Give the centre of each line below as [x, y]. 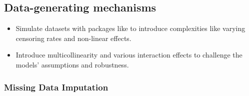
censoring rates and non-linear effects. [73, 38]
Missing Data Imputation [56, 87]
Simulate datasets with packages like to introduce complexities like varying [130, 28]
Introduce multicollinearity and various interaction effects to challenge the [129, 55]
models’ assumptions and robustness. [72, 64]
